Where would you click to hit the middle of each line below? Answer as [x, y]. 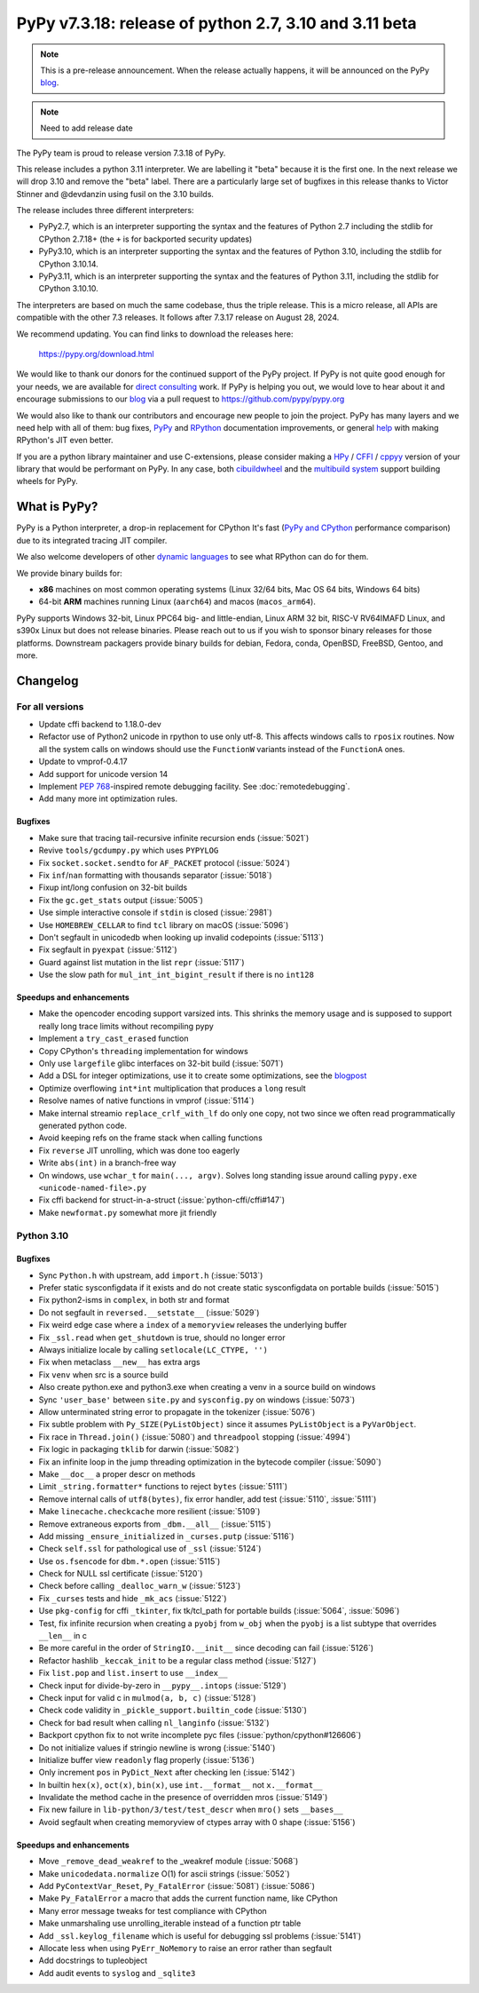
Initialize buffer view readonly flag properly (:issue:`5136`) [146, 1759]
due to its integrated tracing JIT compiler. [92, 540]
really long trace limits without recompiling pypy [126, 1026]
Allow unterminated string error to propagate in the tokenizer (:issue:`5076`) [177, 1411]
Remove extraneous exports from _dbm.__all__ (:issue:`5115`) [155, 1524]
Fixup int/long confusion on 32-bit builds [113, 887]
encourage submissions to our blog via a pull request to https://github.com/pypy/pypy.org [181, 399]
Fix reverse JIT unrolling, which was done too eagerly [139, 1150]
